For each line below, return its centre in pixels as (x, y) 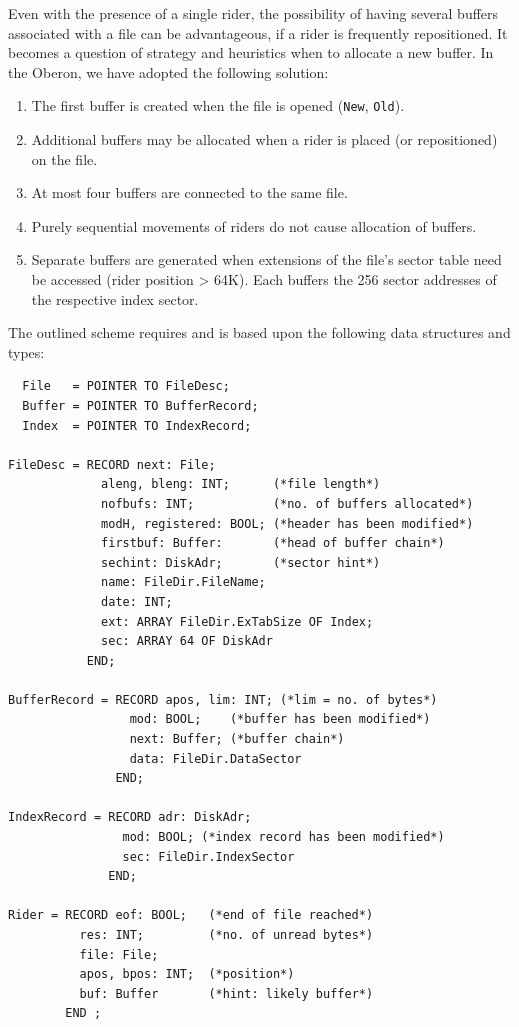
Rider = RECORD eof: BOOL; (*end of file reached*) (191, 915)
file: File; (119, 954)
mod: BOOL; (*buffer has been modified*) (280, 719)
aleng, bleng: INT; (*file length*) (241, 484)
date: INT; (137, 601)
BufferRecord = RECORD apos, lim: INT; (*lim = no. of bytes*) (223, 699)
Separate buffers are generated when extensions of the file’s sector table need (266, 259)
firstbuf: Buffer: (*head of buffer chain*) (273, 543)
